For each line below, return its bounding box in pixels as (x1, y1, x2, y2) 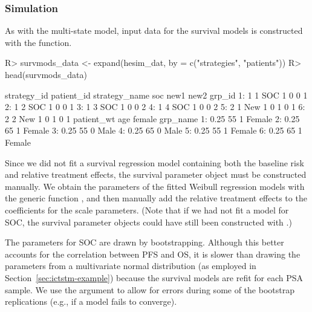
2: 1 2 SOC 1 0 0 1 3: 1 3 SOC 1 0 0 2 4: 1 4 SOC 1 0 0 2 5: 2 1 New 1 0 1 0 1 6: (5, 100, 305, 113)
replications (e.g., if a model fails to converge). (5, 295, 177, 308)
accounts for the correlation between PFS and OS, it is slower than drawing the (5, 247, 301, 260)
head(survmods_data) (5, 68, 87, 80)
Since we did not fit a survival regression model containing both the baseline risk (5, 156, 304, 169)
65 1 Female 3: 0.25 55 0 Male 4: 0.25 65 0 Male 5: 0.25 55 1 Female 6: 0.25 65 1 (5, 124, 302, 137)
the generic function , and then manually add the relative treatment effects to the (5, 192, 307, 204)
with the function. (5, 36, 72, 48)
